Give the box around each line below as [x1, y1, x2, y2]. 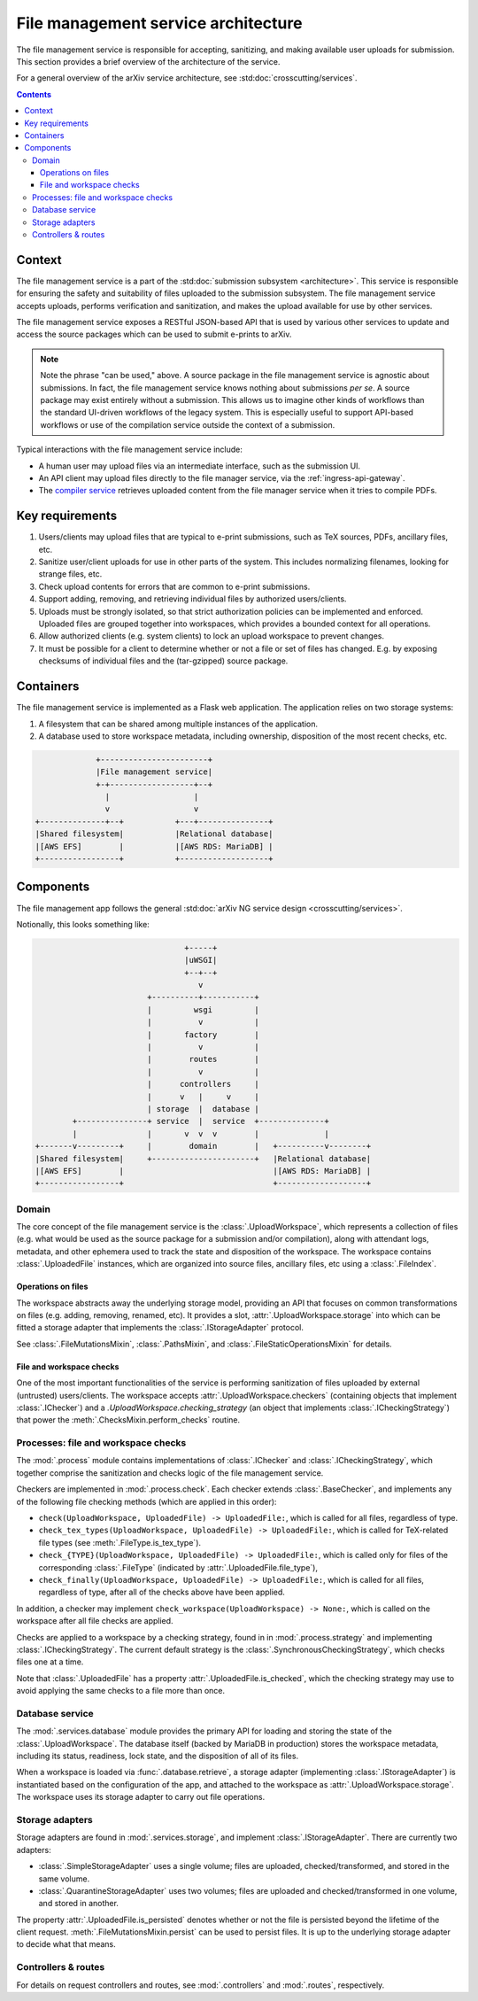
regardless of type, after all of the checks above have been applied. [38, 1586, 285, 1598]
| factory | [146, 1029, 260, 1040]
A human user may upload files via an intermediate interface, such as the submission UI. [38, 461, 361, 471]
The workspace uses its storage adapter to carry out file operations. [16, 1792, 266, 1803]
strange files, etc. [38, 569, 103, 579]
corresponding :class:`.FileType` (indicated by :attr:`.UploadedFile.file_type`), [38, 1562, 319, 1572]
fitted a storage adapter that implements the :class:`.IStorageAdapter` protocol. [16, 1322, 305, 1333]
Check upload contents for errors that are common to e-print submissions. [38, 581, 311, 592]
